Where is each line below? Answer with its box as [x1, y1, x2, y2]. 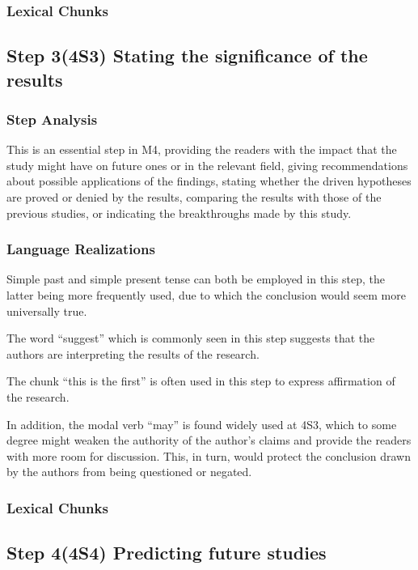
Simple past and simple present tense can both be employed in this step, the [6, 270, 385, 287]
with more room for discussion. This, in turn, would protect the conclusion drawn [6, 447, 411, 464]
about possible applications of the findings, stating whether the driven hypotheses [6, 172, 412, 189]
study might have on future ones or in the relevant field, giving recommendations [6, 156, 408, 173]
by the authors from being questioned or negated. [6, 463, 252, 480]
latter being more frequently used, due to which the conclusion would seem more [6, 287, 406, 304]
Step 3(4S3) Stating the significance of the [6, 43, 368, 68]
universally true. [6, 302, 87, 319]
